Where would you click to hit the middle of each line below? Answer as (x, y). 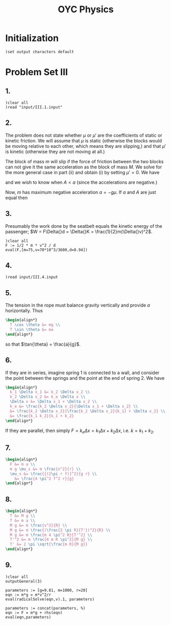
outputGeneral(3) (24, 581)
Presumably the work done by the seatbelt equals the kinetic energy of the (84, 226)
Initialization (32, 38)
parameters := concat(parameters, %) (45, 608)
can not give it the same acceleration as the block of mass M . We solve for (84, 167)
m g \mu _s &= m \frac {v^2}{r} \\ (45, 469)
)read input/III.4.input (32, 277)
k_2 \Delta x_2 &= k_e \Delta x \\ (48, 397)
